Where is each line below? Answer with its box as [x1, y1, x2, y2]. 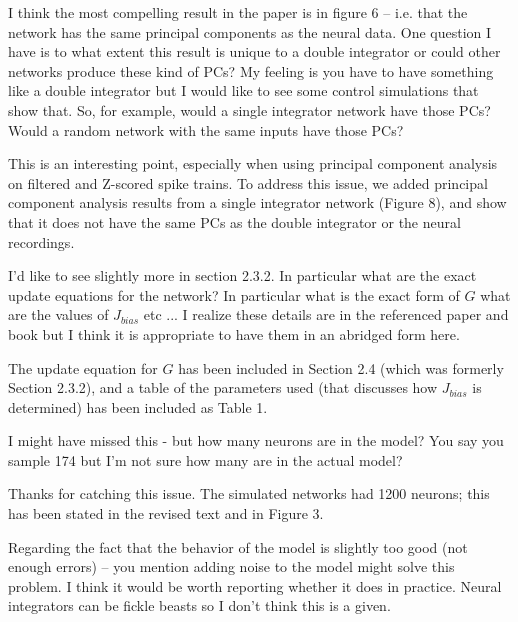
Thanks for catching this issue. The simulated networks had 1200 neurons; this [8, 483, 490, 504]
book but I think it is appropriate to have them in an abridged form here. [8, 323, 460, 344]
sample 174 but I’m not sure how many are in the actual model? [8, 449, 403, 470]
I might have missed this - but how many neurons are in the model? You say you [8, 430, 504, 451]
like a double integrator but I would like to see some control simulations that [8, 80, 479, 101]
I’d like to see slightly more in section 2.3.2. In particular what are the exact [8, 265, 477, 286]
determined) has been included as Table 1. [8, 396, 268, 417]
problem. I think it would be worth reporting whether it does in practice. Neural [8, 575, 502, 596]
